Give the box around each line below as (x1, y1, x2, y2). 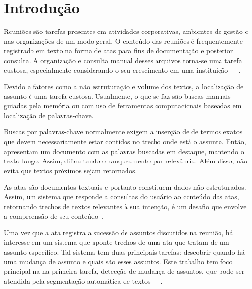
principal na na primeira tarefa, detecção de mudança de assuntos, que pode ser (4, 266, 245, 276)
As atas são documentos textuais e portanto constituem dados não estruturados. (4, 182, 246, 192)
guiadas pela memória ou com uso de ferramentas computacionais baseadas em (4, 100, 242, 111)
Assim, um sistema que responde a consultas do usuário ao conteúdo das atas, (4, 192, 239, 202)
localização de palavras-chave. (4, 110, 94, 120)
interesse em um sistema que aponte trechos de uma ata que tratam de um (4, 237, 229, 247)
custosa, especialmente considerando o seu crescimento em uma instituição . (4, 64, 241, 75)
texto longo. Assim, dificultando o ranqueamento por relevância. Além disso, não (4, 156, 247, 166)
